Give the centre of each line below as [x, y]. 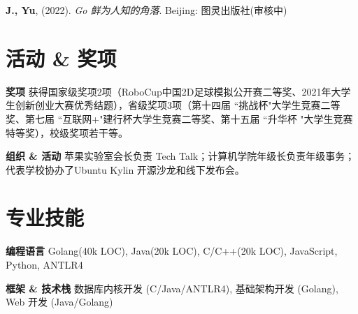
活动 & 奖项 [61, 58]
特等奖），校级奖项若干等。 [67, 132]
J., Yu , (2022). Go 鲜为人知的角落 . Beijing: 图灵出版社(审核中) [146, 10]
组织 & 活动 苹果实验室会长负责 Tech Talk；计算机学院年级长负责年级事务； [180, 156]
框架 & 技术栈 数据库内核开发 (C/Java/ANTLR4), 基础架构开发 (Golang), [172, 288]
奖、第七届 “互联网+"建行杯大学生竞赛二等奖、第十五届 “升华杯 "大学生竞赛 [179, 118]
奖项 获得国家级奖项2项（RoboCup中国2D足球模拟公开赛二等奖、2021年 [169, 91]
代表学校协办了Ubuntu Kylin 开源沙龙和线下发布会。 [125, 169]
